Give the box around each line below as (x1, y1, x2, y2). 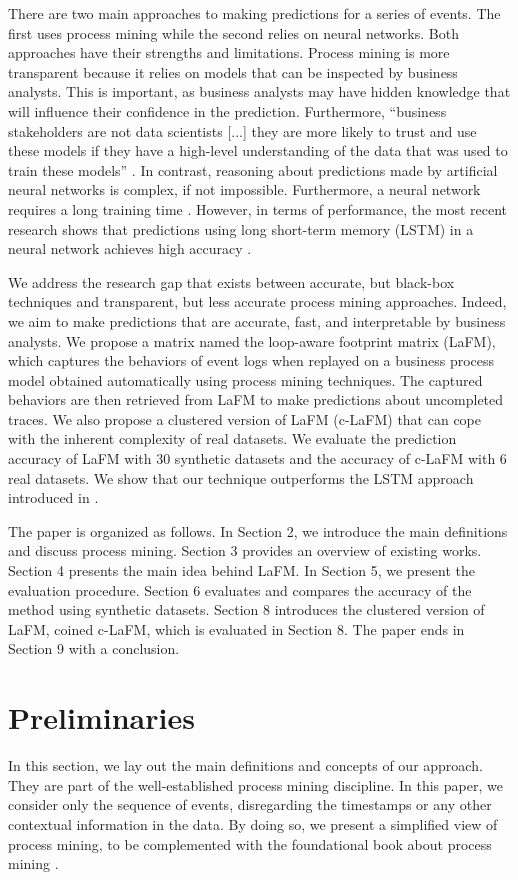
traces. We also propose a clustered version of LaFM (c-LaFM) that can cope (8, 408, 482, 429)
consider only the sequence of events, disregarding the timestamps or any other (8, 794, 492, 815)
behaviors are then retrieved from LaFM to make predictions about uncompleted (8, 389, 504, 410)
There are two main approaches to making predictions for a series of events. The (8, 3, 501, 23)
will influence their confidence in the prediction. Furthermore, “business (8, 100, 447, 121)
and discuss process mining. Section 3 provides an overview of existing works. (8, 540, 482, 561)
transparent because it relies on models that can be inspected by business (8, 61, 458, 82)
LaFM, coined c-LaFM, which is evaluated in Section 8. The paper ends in (8, 618, 465, 639)
